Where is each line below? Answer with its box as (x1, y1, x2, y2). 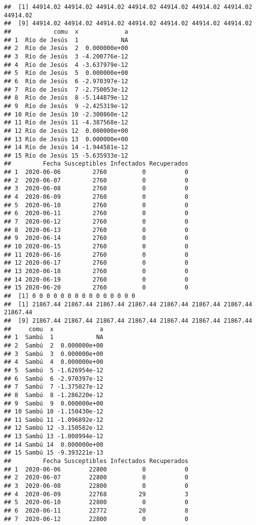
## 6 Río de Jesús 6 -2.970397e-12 (4, 77, 128, 85)
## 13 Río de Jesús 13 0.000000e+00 (4, 135, 128, 143)
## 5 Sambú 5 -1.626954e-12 (4, 366, 103, 374)
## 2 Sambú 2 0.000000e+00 (4, 342, 103, 349)
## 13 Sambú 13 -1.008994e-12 (4, 433, 103, 440)
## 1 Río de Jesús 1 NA (4, 36, 128, 44)
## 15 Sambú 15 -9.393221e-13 (4, 449, 103, 457)
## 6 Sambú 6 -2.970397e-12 (4, 375, 103, 382)
